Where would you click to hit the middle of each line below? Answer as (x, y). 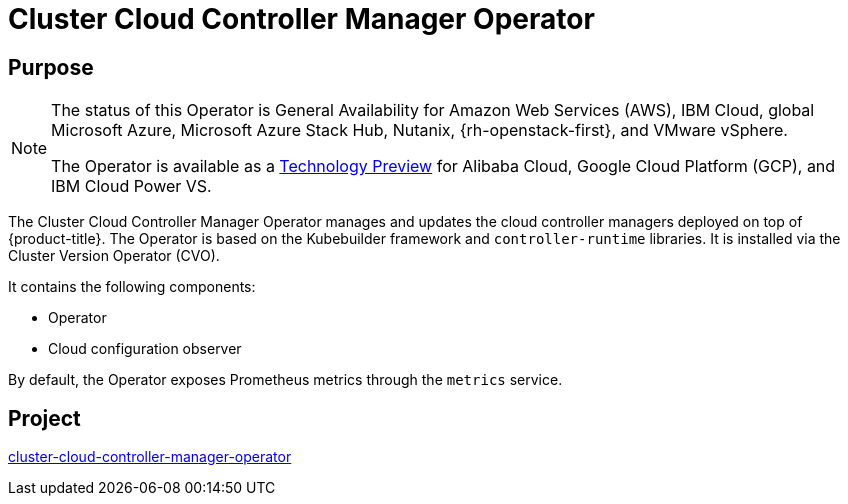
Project (44, 418)
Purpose (51, 67)
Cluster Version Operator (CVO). (114, 256)
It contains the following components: (132, 287)
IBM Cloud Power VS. (131, 186)
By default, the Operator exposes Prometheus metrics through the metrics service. (285, 380)
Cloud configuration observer (145, 349)
